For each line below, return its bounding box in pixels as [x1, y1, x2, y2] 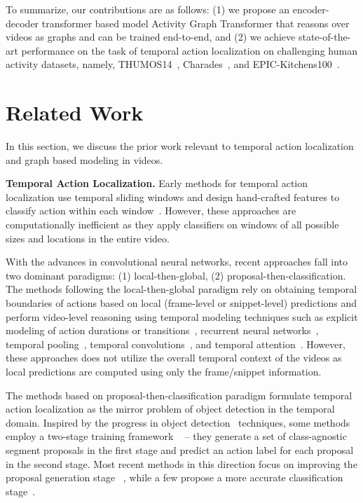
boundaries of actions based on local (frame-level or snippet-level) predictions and [6, 296, 357, 310]
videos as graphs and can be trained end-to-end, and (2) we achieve [6, 29, 296, 44]
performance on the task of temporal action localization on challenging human [21, 43, 357, 57]
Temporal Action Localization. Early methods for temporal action [6, 176, 308, 191]
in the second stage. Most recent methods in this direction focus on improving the [6, 456, 357, 471]
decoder [6, 15, 39, 30]
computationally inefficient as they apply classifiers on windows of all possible [6, 217, 339, 232]
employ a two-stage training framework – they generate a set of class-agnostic [6, 429, 347, 443]
